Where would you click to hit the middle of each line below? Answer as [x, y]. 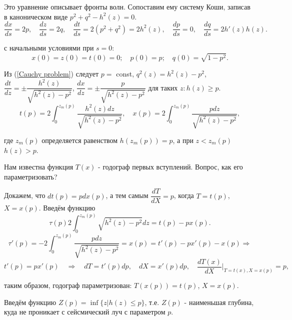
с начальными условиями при [49, 48]
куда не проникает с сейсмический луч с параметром [85, 312]
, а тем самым [127, 195]
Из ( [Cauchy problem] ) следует [51, 74]
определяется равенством [80, 140]
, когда [184, 195]
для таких [163, 87]
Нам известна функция [39, 167]
